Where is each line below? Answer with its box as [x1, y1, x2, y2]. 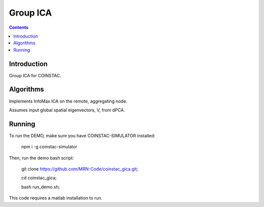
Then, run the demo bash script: [9, 155, 74, 161]
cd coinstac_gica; [21, 175, 57, 181]
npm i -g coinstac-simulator [21, 144, 78, 150]
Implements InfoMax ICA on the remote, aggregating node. [9, 98, 128, 104]
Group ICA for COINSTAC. [9, 72, 61, 78]
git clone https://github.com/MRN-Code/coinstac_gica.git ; [21, 166, 138, 172]
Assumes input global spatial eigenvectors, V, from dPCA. [9, 107, 125, 113]
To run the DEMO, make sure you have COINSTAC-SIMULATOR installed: [9, 132, 155, 139]
